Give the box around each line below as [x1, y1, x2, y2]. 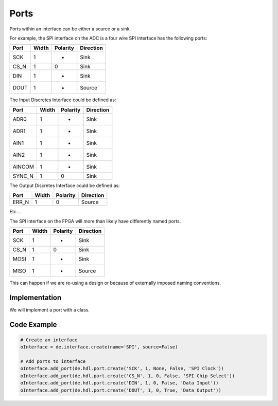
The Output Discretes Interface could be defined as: [9, 182, 120, 189]
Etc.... [9, 209, 22, 215]
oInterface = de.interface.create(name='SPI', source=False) [20, 344, 178, 350]
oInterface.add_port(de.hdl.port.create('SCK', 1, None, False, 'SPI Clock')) [20, 365, 224, 372]
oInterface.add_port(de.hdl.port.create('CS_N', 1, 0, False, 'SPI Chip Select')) [20, 373, 235, 379]
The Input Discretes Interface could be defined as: [9, 97, 116, 103]
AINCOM [12, 163, 34, 170]
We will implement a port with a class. [9, 306, 90, 313]
